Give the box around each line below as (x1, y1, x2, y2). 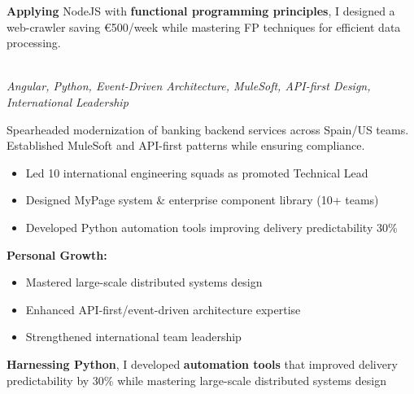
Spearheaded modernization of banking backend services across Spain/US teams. (7, 120, 409, 138)
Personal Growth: (7, 246, 107, 263)
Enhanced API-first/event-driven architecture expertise (25, 300, 301, 317)
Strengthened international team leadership (25, 328, 242, 345)
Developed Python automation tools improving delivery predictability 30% (25, 218, 398, 235)
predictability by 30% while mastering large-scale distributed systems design (7, 371, 386, 388)
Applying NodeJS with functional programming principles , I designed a (7, 2, 395, 19)
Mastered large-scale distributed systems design (25, 274, 263, 291)
